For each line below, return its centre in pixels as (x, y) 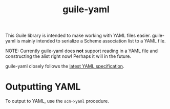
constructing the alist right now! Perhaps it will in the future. (68, 56)
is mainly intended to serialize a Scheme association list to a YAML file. (91, 41)
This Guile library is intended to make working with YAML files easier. (78, 36)
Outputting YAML (43, 87)
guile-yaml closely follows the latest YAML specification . (65, 66)
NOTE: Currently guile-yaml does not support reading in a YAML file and (81, 51)
